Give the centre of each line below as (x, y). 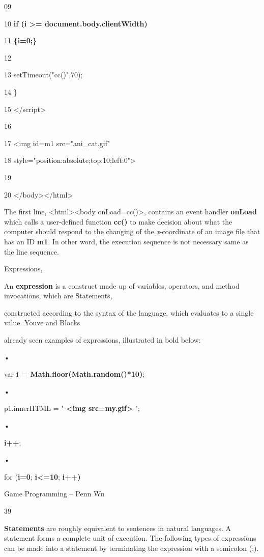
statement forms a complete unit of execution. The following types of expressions (130, 538)
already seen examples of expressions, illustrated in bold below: (102, 340)
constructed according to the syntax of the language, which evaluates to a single (129, 312)
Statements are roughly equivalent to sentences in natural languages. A (118, 528)
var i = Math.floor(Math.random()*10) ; (75, 374)
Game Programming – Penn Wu (54, 494)
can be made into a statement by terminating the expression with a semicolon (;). (131, 548)
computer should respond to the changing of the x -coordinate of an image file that (132, 231)
